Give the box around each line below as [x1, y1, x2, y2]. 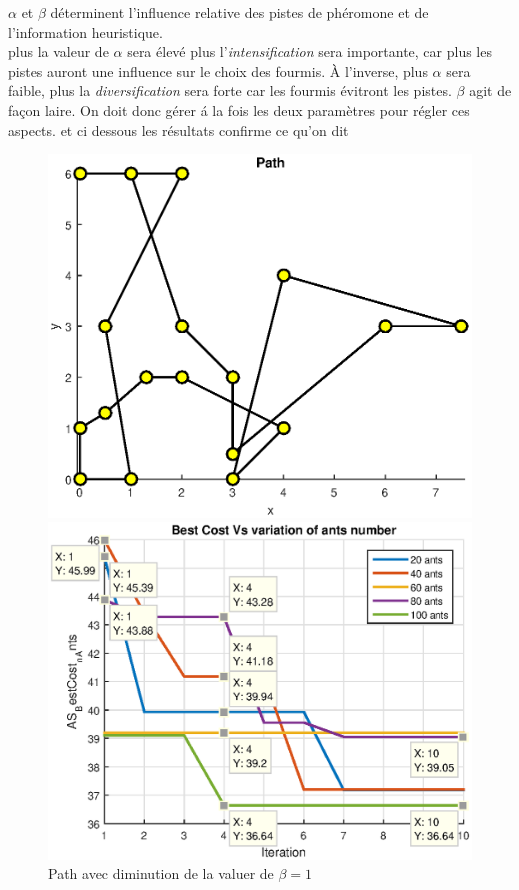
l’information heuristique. [8, 21, 163, 42]
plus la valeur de [8, 41, 109, 62]
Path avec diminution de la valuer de [48, 863, 274, 884]
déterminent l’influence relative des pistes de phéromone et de [50, 2, 429, 22]
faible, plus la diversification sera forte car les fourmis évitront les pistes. [8, 80, 452, 101]
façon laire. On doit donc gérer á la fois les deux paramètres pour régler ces [8, 99, 470, 120]
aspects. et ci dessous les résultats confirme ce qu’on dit [8, 119, 349, 140]
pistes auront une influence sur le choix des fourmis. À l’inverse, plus [8, 60, 428, 81]
